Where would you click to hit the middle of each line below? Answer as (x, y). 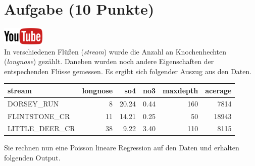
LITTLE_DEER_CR (41, 128)
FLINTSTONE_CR (39, 116)
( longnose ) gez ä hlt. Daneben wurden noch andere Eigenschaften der (109, 61)
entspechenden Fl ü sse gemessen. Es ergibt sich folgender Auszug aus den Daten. (128, 71)
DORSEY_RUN (33, 103)
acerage (218, 90)
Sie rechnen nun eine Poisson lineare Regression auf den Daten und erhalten (122, 148)
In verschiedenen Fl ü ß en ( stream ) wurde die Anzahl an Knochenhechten (115, 51)
